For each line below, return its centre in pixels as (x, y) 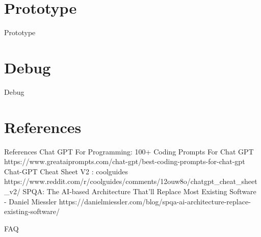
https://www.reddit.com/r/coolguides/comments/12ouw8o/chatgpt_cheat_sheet (131, 181)
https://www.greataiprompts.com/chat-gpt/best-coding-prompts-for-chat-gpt (125, 161)
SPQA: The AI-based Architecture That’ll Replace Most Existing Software (139, 191)
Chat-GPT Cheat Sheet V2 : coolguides (66, 171)
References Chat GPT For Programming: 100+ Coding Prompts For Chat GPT (129, 151)
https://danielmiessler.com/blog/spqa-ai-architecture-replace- (155, 201)
